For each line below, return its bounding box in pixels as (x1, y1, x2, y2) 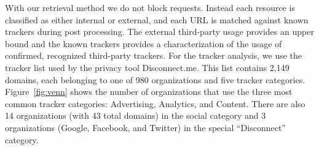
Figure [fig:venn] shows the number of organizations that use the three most (5, 85, 293, 98)
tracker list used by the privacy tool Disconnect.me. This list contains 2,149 (5, 61, 289, 73)
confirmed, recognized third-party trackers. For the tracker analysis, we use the (5, 49, 302, 62)
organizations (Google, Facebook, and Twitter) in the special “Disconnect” (5, 121, 286, 133)
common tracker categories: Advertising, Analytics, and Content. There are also (5, 97, 305, 110)
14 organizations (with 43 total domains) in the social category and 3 (5, 109, 266, 122)
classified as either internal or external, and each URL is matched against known (5, 13, 309, 26)
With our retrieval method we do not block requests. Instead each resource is (5, 1, 295, 13)
